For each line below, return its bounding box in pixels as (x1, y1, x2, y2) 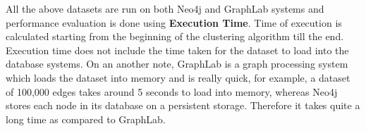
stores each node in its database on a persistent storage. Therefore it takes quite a (6, 98, 360, 113)
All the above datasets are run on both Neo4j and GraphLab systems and (6, 1, 324, 15)
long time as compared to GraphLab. (6, 111, 166, 126)
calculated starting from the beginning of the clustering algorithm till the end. (6, 29, 344, 44)
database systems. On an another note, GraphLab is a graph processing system (6, 56, 348, 71)
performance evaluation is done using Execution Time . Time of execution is (6, 15, 342, 30)
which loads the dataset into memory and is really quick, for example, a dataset (6, 70, 350, 85)
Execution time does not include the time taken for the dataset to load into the (6, 42, 349, 57)
